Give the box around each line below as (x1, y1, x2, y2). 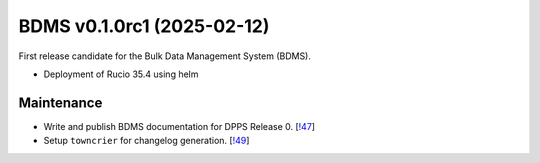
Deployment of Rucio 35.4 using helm (43, 68, 199, 80)
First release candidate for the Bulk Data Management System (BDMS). (18, 50, 312, 62)
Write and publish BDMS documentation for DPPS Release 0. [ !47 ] (43, 120, 315, 132)
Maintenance (18, 94, 103, 111)
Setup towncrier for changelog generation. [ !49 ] (43, 135, 250, 147)
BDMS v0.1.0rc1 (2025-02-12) (18, 15, 270, 37)
